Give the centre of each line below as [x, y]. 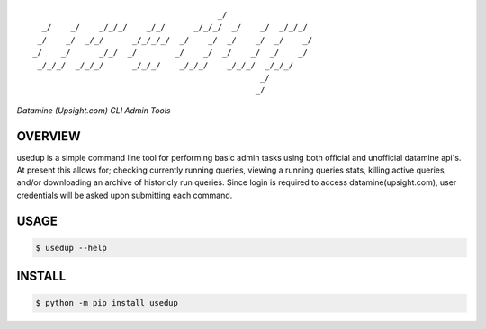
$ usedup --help [72, 248]
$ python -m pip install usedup [107, 303]
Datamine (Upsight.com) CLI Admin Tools [94, 110]
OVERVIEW [49, 136]
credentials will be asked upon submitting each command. [125, 195]
